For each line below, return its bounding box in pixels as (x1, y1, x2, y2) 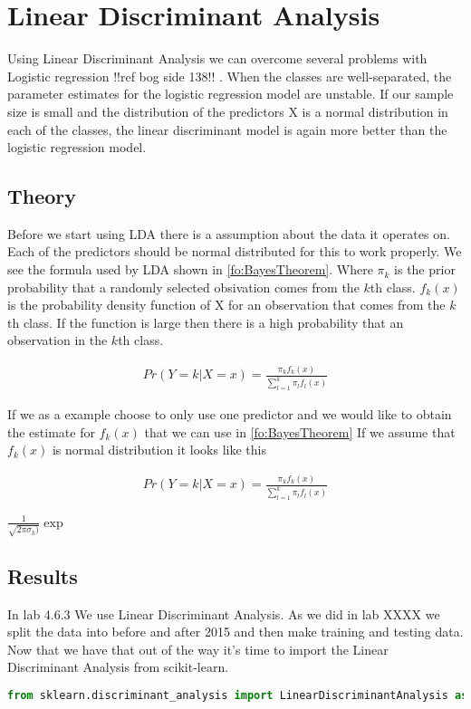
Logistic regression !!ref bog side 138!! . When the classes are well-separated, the (7, 66, 452, 85)
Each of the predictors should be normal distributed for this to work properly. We (7, 242, 462, 261)
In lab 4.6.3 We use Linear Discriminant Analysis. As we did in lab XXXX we (7, 604, 440, 623)
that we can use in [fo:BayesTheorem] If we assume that (144, 422, 456, 441)
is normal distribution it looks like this (52, 440, 266, 459)
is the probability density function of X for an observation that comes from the (7, 295, 446, 314)
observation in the (7, 331, 108, 350)
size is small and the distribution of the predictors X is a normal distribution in (7, 101, 448, 120)
